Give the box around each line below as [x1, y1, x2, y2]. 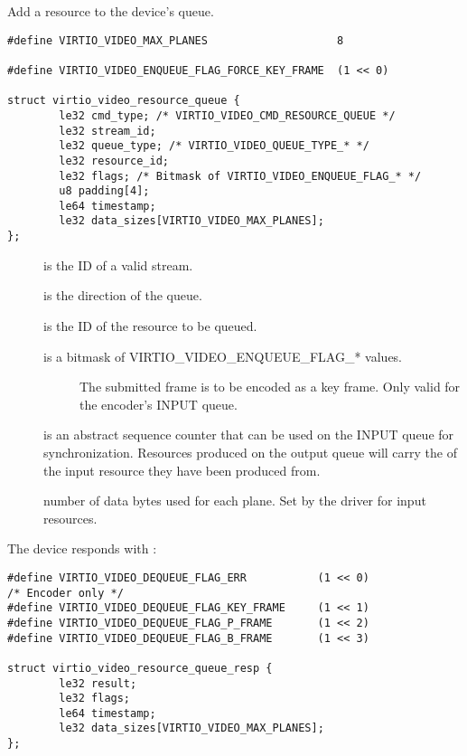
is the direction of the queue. [43, 286, 202, 305]
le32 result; [59, 676, 137, 690]
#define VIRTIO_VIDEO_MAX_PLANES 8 [7, 33, 344, 47]
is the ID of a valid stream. [43, 255, 193, 274]
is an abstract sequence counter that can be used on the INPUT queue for [43, 425, 454, 444]
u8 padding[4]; [59, 184, 150, 198]
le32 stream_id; [59, 124, 156, 137]
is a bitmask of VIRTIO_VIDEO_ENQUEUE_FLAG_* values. [43, 346, 403, 365]
